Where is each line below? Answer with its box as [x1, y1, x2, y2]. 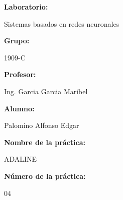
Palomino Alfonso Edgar [4, 120, 79, 130]
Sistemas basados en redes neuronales [4, 18, 119, 29]
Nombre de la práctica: [4, 137, 86, 147]
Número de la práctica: [4, 170, 86, 181]
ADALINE [4, 154, 37, 164]
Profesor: [4, 69, 36, 80]
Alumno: [4, 103, 35, 113]
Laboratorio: [4, 2, 48, 12]
